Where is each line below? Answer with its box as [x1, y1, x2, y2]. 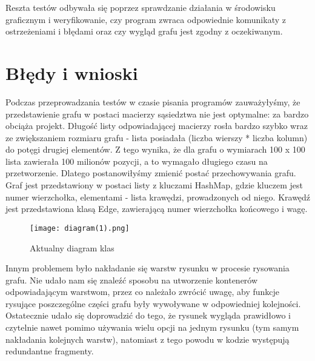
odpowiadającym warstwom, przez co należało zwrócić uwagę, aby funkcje [5, 285, 280, 298]
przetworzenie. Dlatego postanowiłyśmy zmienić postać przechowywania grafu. [5, 167, 296, 179]
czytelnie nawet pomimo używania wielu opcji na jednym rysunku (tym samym [5, 321, 299, 334]
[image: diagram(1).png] [30, 224, 130, 233]
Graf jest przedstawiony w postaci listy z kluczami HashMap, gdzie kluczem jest [5, 179, 303, 191]
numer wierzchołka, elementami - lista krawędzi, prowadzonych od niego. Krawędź [5, 190, 311, 203]
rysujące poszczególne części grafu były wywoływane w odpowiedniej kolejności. [5, 297, 301, 310]
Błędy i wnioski [5, 60, 138, 85]
